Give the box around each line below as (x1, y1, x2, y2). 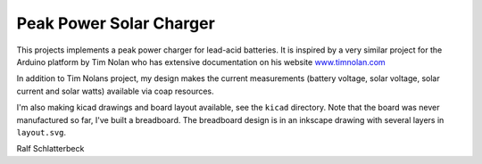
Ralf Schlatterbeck (16, 143, 85, 154)
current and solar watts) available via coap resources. (16, 86, 214, 96)
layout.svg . (16, 127, 67, 137)
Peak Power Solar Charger (16, 13, 216, 33)
